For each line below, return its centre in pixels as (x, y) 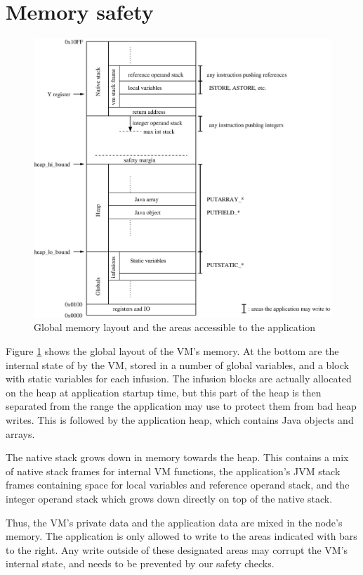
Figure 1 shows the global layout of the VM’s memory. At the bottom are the (172, 350)
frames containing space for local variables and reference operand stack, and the (178, 485)
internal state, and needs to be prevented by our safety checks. (140, 563)
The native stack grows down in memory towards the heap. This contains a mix (177, 457)
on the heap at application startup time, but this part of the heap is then (164, 392)
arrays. (20, 433)
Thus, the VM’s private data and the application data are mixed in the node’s (174, 522)
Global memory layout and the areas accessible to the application (174, 327)
